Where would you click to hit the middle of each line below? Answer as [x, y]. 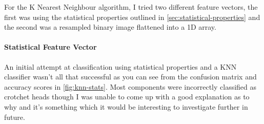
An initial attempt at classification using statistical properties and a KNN [120, 66]
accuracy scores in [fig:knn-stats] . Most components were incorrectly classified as [130, 86]
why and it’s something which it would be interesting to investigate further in [126, 106]
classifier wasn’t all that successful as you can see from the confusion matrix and [130, 77]
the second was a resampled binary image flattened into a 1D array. [110, 27]
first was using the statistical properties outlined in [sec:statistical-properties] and [132, 17]
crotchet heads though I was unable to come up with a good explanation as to [127, 97]
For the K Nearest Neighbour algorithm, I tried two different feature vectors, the [131, 7]
